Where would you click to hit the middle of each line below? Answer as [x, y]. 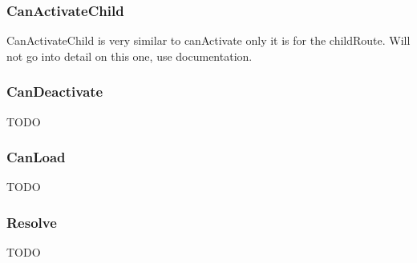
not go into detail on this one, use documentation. [130, 56]
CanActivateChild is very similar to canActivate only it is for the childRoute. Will [208, 40]
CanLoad [36, 157]
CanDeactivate [55, 92]
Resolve [32, 222]
